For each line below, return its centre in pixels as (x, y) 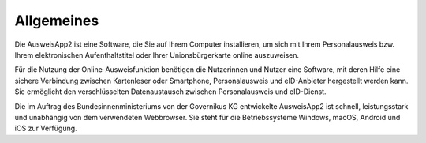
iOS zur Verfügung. (46, 128)
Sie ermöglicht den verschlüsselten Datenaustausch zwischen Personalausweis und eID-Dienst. (170, 92)
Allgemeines (57, 21)
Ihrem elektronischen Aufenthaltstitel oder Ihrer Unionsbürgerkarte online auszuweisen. (157, 55)
